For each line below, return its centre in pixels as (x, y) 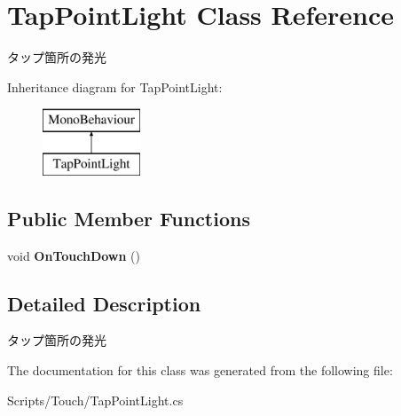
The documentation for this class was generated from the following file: (200, 370)
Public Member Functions (129, 218)
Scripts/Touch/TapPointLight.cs (95, 400)
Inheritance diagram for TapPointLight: (115, 86)
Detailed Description (104, 303)
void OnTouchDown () (74, 255)
